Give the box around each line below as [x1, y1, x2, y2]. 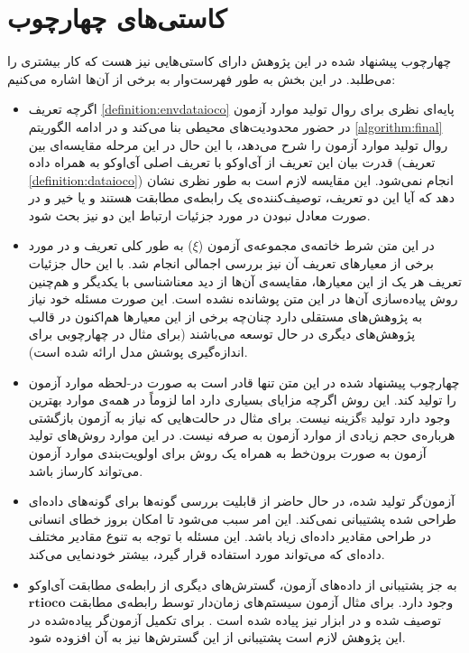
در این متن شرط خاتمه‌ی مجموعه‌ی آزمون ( [198, 236, 435, 255]
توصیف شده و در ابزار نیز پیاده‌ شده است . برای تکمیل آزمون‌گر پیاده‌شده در [28, 610, 442, 629]
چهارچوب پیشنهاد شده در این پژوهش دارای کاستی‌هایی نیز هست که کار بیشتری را [7, 51, 452, 70]
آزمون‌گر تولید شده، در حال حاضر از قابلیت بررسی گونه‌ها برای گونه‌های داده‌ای [28, 491, 455, 510]
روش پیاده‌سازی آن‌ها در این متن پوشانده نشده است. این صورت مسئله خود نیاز [28, 289, 458, 308]
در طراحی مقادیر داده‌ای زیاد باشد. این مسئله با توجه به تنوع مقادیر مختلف [28, 527, 431, 546]
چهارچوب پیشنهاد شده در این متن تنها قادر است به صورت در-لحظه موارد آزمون [28, 372, 460, 391]
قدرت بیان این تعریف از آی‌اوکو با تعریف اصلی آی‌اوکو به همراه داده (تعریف [28, 153, 436, 172]
